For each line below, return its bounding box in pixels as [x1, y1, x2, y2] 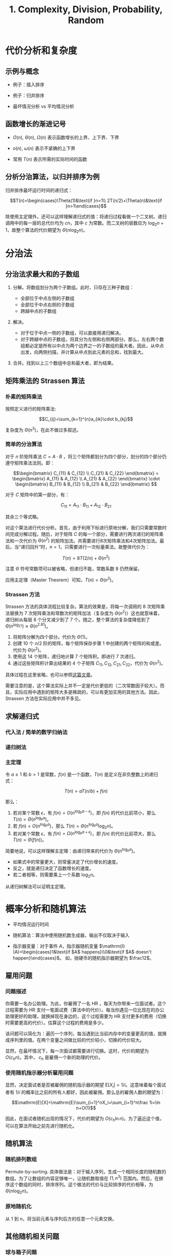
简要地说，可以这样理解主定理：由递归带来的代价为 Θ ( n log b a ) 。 [5, 847, 138, 854]
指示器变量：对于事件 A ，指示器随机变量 [12, 943, 98, 949]
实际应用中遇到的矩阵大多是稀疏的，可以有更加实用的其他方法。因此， [14, 689, 162, 695]
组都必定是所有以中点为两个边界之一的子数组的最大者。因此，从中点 [20, 342, 164, 349]
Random [68, 14, 104, 26]
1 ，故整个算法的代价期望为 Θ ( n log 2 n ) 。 [5, 227, 88, 234]
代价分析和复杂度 [5, 45, 78, 57]
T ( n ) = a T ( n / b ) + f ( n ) [64, 788, 108, 794]
